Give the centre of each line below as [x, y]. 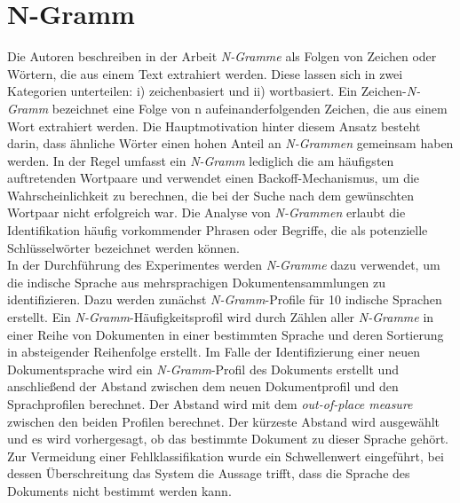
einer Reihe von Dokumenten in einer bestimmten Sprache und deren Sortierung [226, 334]
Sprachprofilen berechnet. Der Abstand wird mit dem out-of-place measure [210, 404]
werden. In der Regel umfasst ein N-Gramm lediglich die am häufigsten [201, 160]
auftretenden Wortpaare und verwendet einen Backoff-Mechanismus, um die [214, 178]
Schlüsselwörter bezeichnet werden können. [123, 247]
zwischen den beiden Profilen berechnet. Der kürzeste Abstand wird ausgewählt [224, 421]
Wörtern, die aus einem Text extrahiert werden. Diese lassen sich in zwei [205, 73]
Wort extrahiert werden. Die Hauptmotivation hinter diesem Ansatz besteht [214, 126]
